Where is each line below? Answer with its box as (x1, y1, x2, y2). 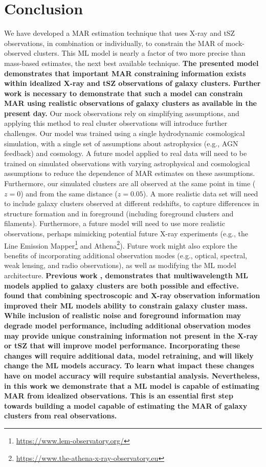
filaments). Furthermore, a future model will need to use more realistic (4, 218, 225, 229)
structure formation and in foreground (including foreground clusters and (4, 208, 234, 218)
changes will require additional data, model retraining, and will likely (4, 350, 254, 361)
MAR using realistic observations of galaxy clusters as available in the (4, 98, 257, 108)
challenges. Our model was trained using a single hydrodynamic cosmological (4, 128, 245, 139)
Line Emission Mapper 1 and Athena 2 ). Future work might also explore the (4, 238, 238, 251)
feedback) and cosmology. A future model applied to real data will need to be (4, 148, 247, 159)
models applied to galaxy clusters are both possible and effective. (4, 280, 239, 291)
